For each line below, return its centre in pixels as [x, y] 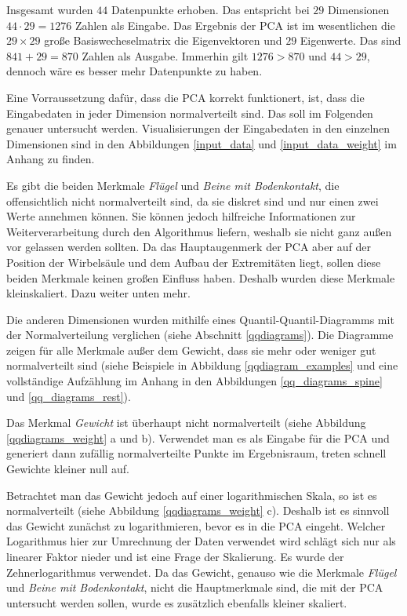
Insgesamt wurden [50, 9]
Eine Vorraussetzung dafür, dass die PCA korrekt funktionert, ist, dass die [185, 97]
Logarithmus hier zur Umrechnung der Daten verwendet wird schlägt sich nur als [201, 541]
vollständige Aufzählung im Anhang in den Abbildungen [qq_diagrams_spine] [194, 381]
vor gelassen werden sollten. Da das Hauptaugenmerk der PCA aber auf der [189, 247]
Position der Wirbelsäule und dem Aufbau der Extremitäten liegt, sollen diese [194, 262]
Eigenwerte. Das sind [351, 40]
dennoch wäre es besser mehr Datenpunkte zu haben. [134, 71]
